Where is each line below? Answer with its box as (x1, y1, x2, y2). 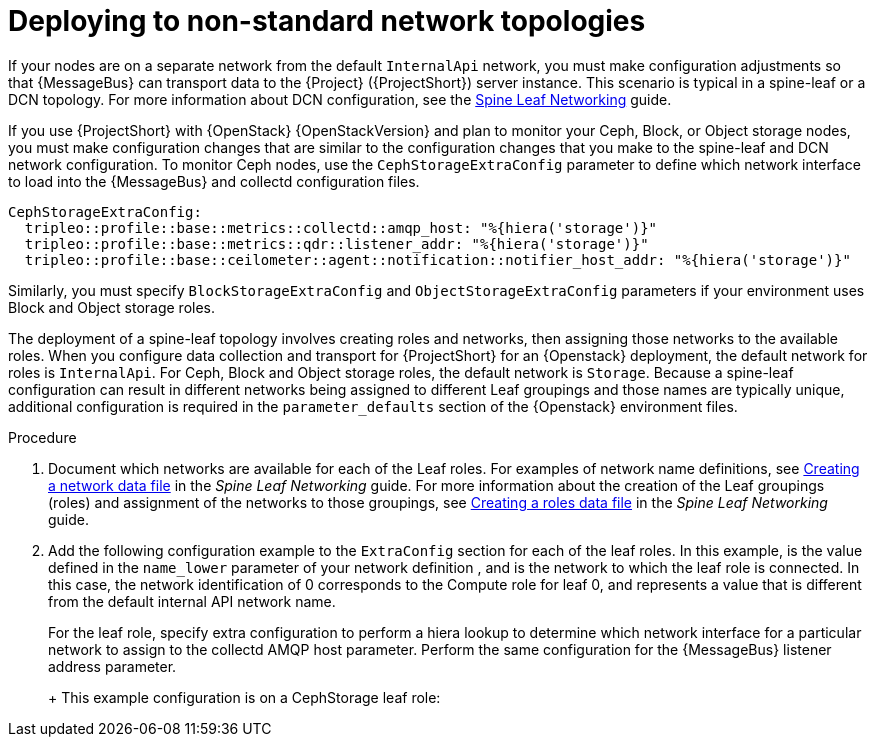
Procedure (8, 428, 77, 446)
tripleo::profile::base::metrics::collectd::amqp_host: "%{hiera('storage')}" (24, 219, 658, 236)
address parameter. (48, 657, 177, 675)
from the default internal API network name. (48, 592, 336, 610)
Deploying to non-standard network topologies (8, 4, 646, 38)
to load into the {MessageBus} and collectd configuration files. (8, 172, 420, 190)
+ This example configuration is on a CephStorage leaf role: (48, 688, 441, 706)
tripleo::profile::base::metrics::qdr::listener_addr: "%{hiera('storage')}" (24, 235, 649, 252)
